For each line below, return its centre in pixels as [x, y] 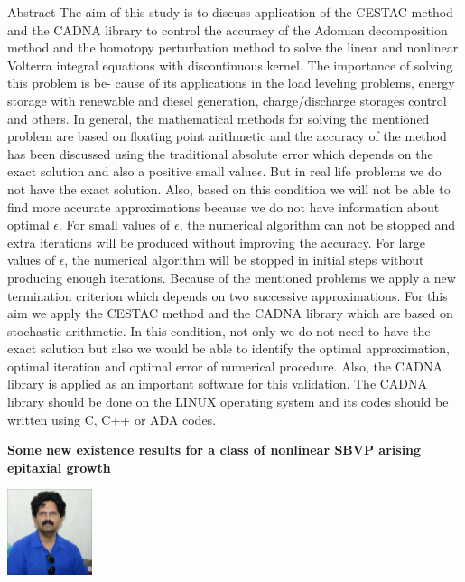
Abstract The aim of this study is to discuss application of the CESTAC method [230, 12]
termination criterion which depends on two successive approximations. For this [228, 295]
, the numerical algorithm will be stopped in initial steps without [244, 260]
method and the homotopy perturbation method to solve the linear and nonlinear [233, 47]
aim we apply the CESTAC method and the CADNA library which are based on [230, 313]
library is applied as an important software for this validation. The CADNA [218, 384]
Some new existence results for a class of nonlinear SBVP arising [214, 450]
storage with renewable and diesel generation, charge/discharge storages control [227, 100]
